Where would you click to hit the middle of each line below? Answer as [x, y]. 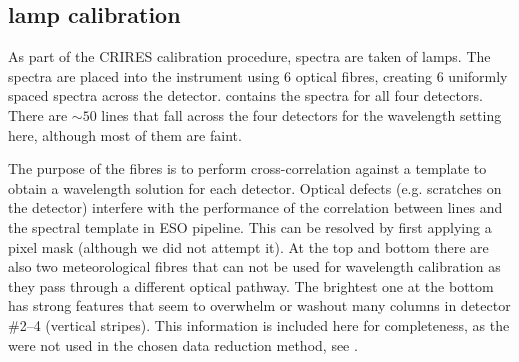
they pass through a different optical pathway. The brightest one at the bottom [251, 285]
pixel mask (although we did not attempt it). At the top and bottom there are [248, 246]
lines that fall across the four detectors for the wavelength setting [301, 114]
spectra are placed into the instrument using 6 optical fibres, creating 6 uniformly [258, 75]
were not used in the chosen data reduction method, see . [183, 344]
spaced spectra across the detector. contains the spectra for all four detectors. [245, 95]
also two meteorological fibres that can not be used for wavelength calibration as [254, 266]
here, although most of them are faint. [125, 134]
